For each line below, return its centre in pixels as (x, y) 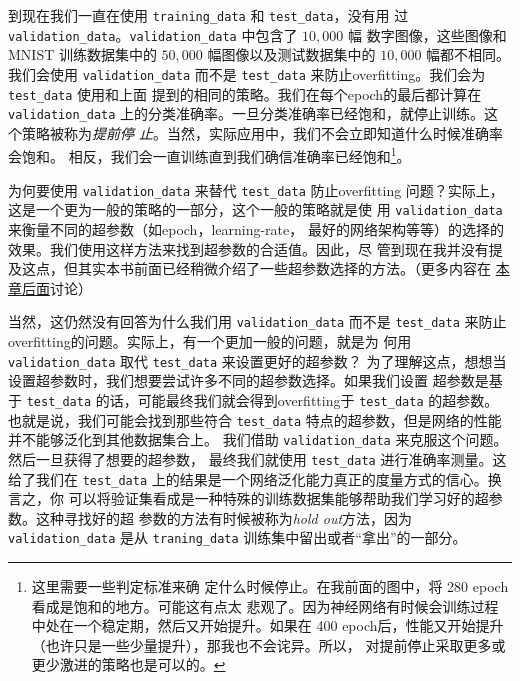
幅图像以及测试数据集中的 (291, 54)
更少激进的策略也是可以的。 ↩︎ (128, 664)
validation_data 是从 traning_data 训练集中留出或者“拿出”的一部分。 (237, 537)
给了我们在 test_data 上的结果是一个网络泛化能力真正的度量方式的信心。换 (255, 478)
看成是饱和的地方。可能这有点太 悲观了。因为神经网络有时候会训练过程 (265, 605)
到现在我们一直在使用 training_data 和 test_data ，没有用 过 (208, 15)
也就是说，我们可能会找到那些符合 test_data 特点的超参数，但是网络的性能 (255, 419)
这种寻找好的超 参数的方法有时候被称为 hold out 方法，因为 (224, 517)
